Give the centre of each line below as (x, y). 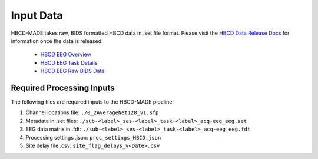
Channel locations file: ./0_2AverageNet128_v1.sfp (92, 112)
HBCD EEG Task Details (69, 62)
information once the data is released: (57, 41)
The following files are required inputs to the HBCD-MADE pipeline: (92, 102)
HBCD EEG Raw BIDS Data (72, 71)
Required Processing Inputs (63, 87)
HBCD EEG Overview (66, 54)
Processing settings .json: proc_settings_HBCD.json (93, 137)
